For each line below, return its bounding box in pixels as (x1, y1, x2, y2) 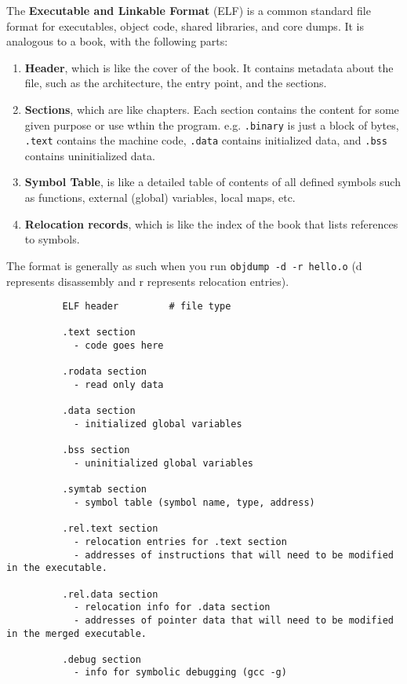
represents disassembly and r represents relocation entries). (6, 273, 289, 289)
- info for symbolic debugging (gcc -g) (73, 667, 287, 679)
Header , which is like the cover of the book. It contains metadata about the (24, 59, 394, 75)
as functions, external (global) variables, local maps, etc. (24, 189, 296, 206)
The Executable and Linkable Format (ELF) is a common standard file (6, 2, 371, 18)
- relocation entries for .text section (73, 536, 287, 547)
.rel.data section (62, 588, 158, 600)
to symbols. (24, 231, 80, 247)
